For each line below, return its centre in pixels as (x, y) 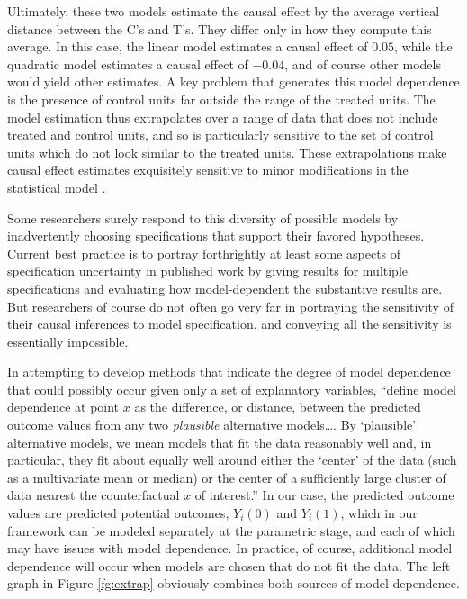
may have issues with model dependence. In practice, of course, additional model (230, 548)
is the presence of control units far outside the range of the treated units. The (221, 99)
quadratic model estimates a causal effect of (128, 64)
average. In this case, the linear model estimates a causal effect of (188, 46)
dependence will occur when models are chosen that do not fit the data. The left (229, 565)
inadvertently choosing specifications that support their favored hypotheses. (216, 236)
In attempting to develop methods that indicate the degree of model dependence (229, 372)
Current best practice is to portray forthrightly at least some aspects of (204, 253)
